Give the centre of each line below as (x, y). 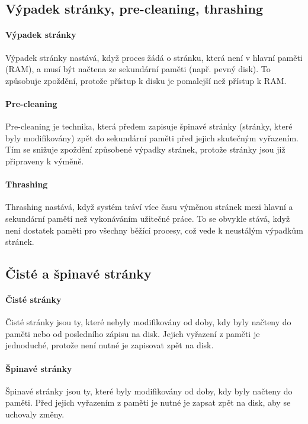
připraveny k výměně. (45, 161)
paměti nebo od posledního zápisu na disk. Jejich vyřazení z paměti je (133, 333)
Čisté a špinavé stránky (78, 274)
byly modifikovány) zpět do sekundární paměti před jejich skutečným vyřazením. (152, 137)
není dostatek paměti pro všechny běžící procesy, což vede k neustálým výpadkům (154, 230)
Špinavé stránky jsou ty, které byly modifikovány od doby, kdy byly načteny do (149, 391)
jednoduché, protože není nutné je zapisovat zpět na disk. (110, 345)
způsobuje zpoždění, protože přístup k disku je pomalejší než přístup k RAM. (146, 80)
